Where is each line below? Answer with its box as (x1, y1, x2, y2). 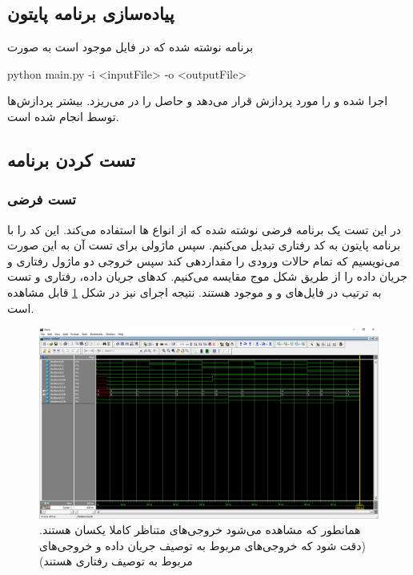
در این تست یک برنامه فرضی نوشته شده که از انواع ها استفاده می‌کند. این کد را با (7, 221, 402, 237)
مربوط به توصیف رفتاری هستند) (39, 553, 193, 569)
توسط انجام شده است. (7, 107, 119, 124)
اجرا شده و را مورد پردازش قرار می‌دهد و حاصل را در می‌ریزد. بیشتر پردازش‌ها (7, 92, 388, 109)
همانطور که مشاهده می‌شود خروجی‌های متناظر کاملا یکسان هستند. (39, 521, 361, 538)
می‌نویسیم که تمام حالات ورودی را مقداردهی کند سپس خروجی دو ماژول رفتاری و (7, 252, 400, 269)
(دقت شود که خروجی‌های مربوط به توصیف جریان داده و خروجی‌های (39, 537, 366, 553)
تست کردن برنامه (7, 147, 135, 172)
